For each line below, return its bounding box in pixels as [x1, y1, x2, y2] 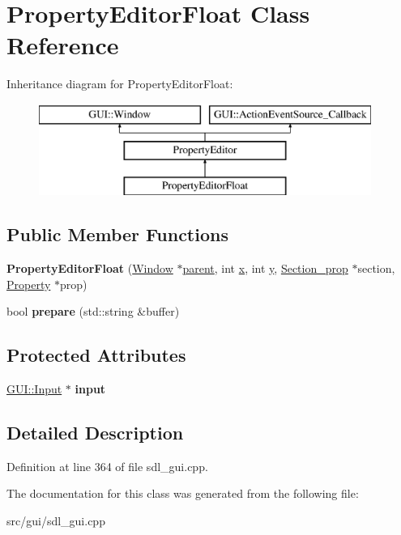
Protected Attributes [6, 342, 186, 367]
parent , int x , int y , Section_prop [182, 260, 348, 277]
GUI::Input [6, 380, 62, 397]
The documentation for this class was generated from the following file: [6, 485, 359, 502]
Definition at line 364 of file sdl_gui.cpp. [6, 457, 208, 474]
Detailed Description [6, 420, 184, 445]
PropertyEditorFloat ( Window [6, 260, 173, 277]
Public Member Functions [6, 222, 228, 247]
